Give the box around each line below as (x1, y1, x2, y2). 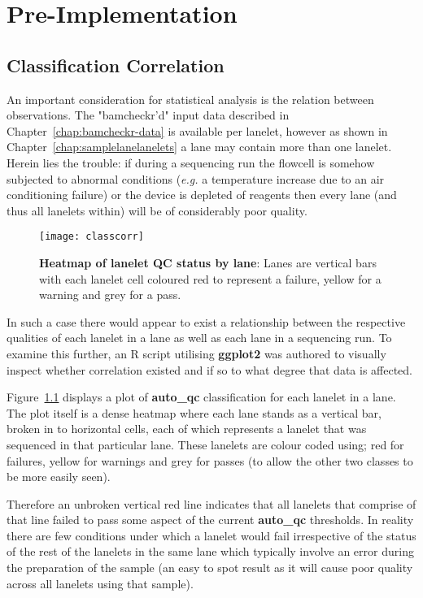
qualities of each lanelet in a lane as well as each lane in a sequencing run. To (7, 329, 392, 346)
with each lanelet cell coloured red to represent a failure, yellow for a (39, 270, 382, 287)
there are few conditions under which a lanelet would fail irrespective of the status (7, 526, 416, 544)
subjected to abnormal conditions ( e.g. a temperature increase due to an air (7, 170, 385, 187)
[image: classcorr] (39, 231, 144, 243)
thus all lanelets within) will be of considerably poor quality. (7, 201, 307, 219)
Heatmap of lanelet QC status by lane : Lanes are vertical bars (39, 253, 377, 271)
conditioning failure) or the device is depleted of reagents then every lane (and (7, 186, 397, 203)
